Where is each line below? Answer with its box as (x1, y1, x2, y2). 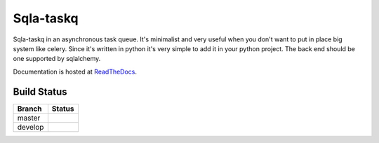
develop (17, 122, 44, 132)
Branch (17, 104, 42, 114)
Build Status (13, 86, 67, 97)
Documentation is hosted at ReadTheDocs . (13, 67, 137, 76)
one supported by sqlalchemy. (13, 55, 101, 63)
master (17, 113, 41, 123)
